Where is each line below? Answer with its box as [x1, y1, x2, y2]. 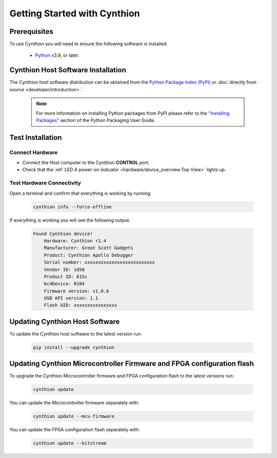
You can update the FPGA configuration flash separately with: [9, 427, 140, 433]
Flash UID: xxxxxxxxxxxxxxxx [44, 302, 117, 308]
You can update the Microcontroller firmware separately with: [9, 400, 140, 406]
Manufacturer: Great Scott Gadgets [44, 245, 133, 251]
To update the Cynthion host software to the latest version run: [9, 330, 142, 337]
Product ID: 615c [44, 274, 88, 279]
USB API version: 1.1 [44, 295, 98, 301]
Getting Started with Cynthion [9, 8, 140, 19]
